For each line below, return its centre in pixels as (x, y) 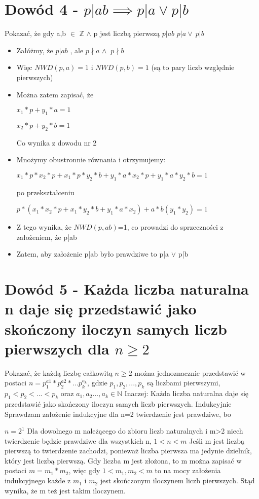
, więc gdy (84, 470)
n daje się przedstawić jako (101, 309)
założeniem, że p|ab (47, 237)
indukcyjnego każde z (38, 480)
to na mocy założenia (188, 470)
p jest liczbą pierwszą (127, 33)
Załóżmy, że (35, 50)
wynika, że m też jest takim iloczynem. (65, 490)
